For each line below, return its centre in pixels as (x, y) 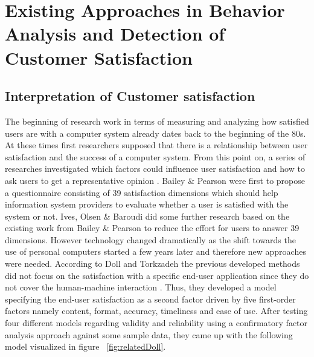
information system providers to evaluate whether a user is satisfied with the (147, 204)
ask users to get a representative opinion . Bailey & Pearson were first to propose (155, 180)
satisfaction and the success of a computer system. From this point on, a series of (155, 156)
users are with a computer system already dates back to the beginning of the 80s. (155, 133)
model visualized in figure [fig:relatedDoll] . (85, 346)
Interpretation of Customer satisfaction (130, 96)
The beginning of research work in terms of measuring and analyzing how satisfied (157, 121)
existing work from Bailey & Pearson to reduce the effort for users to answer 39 (152, 228)
